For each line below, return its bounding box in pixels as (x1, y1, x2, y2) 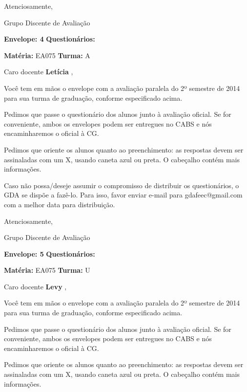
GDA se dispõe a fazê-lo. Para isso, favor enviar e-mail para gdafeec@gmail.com (4, 190, 243, 200)
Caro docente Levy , (4, 281, 67, 291)
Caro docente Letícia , (4, 66, 73, 77)
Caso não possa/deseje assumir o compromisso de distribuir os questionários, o (4, 180, 239, 190)
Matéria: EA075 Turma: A (4, 50, 90, 60)
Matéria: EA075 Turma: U (4, 265, 90, 275)
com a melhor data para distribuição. (4, 199, 115, 209)
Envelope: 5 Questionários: (4, 248, 95, 259)
